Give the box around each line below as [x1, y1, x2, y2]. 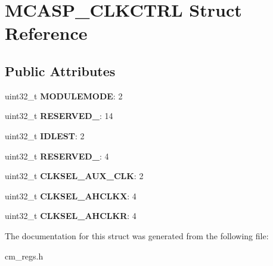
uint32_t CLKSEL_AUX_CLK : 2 [5, 170, 144, 182]
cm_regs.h [5, 249, 44, 262]
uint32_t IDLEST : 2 [5, 129, 85, 142]
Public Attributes [5, 61, 116, 80]
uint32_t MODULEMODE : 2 [5, 89, 123, 102]
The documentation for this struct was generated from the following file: [5, 229, 269, 242]
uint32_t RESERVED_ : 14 [5, 109, 113, 122]
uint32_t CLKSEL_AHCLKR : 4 [5, 209, 136, 222]
